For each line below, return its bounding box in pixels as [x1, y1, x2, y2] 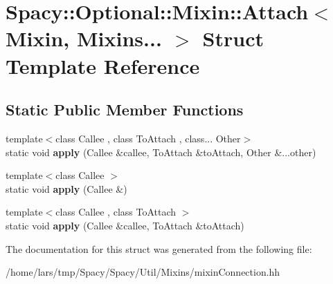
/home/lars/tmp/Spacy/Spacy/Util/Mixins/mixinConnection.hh [6, 265, 280, 279]
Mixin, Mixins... [6, 24, 162, 53]
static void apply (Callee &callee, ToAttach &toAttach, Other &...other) [6, 144, 316, 159]
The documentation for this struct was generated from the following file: [6, 241, 312, 256]
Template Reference [6, 51, 200, 79]
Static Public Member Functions [6, 99, 244, 120]
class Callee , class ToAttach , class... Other [55, 131, 241, 145]
